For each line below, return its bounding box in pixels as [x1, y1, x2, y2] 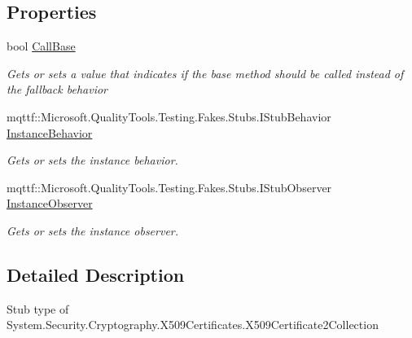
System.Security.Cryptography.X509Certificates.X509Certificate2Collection [7, 316, 379, 333]
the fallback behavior [7, 81, 107, 98]
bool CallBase [7, 37, 76, 55]
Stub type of [7, 300, 69, 317]
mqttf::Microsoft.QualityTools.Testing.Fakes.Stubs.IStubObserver [7, 178, 332, 195]
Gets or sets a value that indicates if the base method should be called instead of [7, 64, 404, 81]
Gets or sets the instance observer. [7, 222, 179, 239]
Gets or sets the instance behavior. [7, 151, 178, 169]
